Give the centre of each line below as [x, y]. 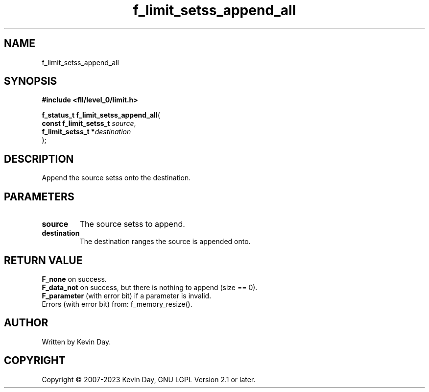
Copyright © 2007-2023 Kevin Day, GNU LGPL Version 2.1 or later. [149, 379]
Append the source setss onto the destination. [116, 178]
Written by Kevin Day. [76, 342]
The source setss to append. [132, 224]
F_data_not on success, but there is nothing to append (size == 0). [150, 287]
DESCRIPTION [39, 159]
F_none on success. [74, 279]
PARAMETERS [39, 196]
